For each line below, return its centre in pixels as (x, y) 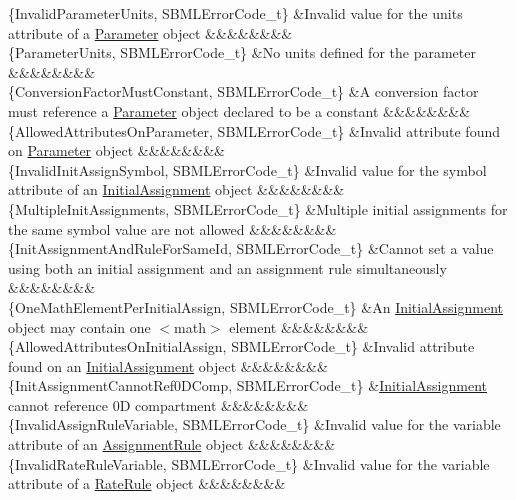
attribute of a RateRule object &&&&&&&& (147, 483)
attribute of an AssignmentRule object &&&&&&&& (172, 444)
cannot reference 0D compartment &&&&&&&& (158, 404)
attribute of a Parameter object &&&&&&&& (150, 32)
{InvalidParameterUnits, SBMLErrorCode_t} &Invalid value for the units (235, 13)
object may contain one (79, 326)
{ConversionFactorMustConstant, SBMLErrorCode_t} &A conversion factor (243, 91)
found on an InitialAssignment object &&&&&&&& (168, 365)
